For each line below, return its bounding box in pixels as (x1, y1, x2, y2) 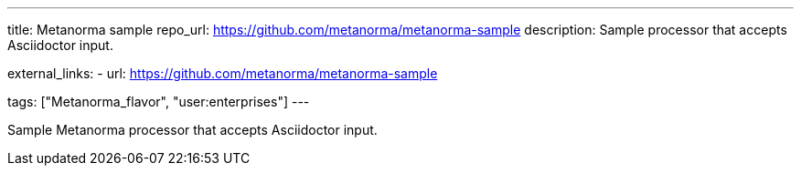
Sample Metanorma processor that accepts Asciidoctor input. (7, 122, 378, 137)
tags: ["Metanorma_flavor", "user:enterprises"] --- (7, 94, 310, 109)
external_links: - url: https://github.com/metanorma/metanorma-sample (7, 66, 438, 81)
